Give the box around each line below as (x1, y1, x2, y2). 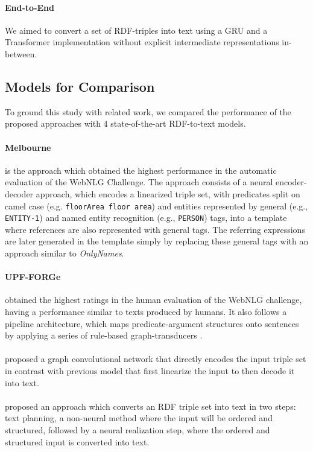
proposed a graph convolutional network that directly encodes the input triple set (5, 352, 306, 365)
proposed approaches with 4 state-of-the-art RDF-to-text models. (5, 117, 246, 130)
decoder (5, 187, 34, 200)
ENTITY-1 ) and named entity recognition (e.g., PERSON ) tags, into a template (5, 211, 287, 224)
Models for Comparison (5, 77, 155, 95)
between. (5, 47, 37, 60)
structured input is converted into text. (5, 435, 150, 448)
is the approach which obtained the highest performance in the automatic (5, 164, 277, 176)
